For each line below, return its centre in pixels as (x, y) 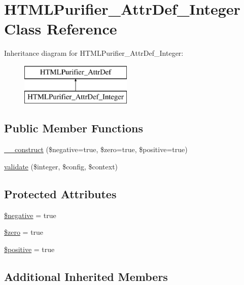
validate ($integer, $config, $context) (61, 166)
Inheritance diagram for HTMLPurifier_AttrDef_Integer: (94, 53)
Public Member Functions (74, 128)
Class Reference (61, 29)
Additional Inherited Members (86, 276)
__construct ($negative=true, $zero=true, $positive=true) (96, 149)
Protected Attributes (60, 193)
